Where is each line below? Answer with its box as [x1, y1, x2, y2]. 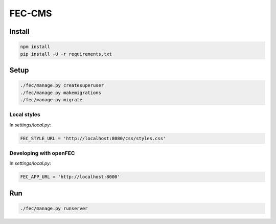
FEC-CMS [9, 8, 52, 19]
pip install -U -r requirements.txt [20, 51, 112, 57]
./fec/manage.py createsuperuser [20, 82, 104, 88]
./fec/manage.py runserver [20, 205, 88, 211]
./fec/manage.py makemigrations [20, 89, 102, 96]
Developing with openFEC [9, 150, 75, 156]
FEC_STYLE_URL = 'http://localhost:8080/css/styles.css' [20, 136, 166, 141]
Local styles [9, 111, 40, 118]
